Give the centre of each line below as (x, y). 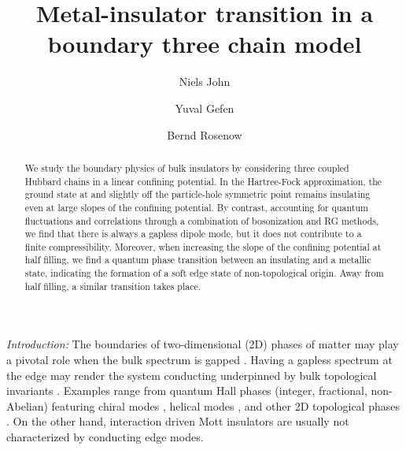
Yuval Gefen (205, 108)
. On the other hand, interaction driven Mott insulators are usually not (178, 421)
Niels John (205, 82)
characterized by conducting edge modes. (105, 437)
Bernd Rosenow (205, 134)
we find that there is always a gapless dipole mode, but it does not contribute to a (193, 234)
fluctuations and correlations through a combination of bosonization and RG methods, (202, 220)
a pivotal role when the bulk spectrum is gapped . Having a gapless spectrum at (199, 360)
